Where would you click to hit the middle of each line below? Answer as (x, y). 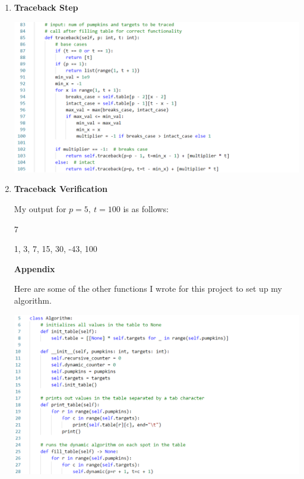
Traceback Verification (61, 189)
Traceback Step (46, 7)
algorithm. (33, 300)
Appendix (34, 268)
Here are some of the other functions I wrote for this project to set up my (148, 289)
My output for (40, 209)
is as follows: (146, 209)
